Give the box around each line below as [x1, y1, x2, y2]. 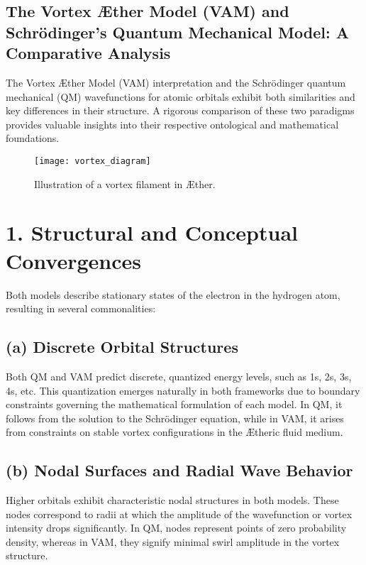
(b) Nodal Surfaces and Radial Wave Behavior [6, 459, 353, 481]
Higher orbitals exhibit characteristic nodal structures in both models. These [6, 493, 339, 508]
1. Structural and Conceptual [6, 218, 298, 247]
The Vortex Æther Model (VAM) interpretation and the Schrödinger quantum [6, 75, 346, 89]
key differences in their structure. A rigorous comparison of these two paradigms [6, 103, 355, 118]
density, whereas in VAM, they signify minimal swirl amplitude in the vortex [6, 534, 340, 549]
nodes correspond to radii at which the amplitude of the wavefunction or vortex [6, 506, 353, 521]
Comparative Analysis [6, 42, 171, 64]
